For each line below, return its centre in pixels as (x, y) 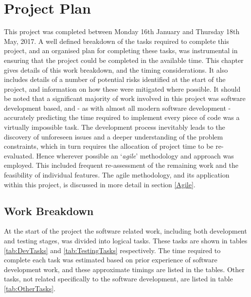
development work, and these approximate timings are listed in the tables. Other (124, 269)
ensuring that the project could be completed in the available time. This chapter (124, 60)
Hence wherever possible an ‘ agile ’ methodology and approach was (135, 155)
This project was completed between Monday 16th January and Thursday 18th (122, 31)
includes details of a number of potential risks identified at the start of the (115, 79)
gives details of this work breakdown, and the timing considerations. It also (116, 69)
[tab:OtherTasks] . (30, 288)
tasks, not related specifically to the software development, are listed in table (118, 279)
